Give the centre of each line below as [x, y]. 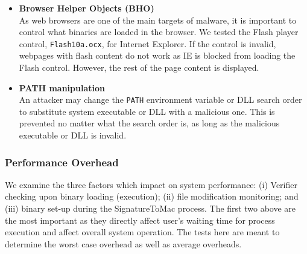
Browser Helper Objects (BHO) [87, 8]
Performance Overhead [62, 162]
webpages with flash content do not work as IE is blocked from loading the [157, 55]
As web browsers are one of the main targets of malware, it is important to [158, 20]
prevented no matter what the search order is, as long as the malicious [149, 123]
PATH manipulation [62, 87]
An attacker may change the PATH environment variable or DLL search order [160, 99]
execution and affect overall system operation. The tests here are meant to [142, 232]
